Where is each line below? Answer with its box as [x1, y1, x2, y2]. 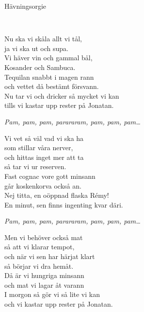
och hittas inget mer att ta [4, 152, 84, 162]
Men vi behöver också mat [4, 232, 83, 242]
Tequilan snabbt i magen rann [4, 71, 94, 82]
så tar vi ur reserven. [4, 161, 66, 172]
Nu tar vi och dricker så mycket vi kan [4, 90, 119, 101]
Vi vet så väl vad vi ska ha [4, 133, 84, 143]
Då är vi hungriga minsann [4, 270, 84, 280]
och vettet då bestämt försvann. [4, 81, 99, 91]
